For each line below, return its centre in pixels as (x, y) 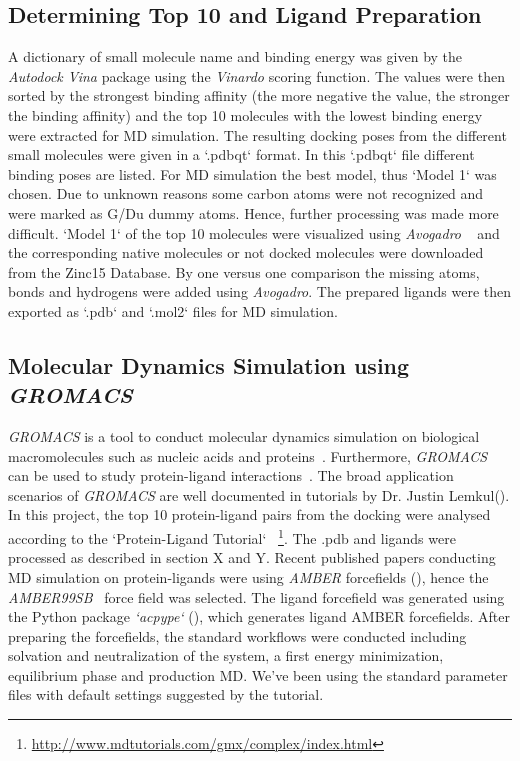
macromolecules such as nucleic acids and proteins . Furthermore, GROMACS (248, 455)
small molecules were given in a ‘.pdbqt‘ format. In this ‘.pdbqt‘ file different (241, 154)
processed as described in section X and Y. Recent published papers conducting (252, 557)
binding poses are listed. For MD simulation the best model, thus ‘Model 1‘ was (252, 173)
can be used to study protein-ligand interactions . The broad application (231, 475)
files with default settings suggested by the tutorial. (166, 694)
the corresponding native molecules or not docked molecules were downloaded (246, 252)
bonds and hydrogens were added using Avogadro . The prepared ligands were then (260, 291)
